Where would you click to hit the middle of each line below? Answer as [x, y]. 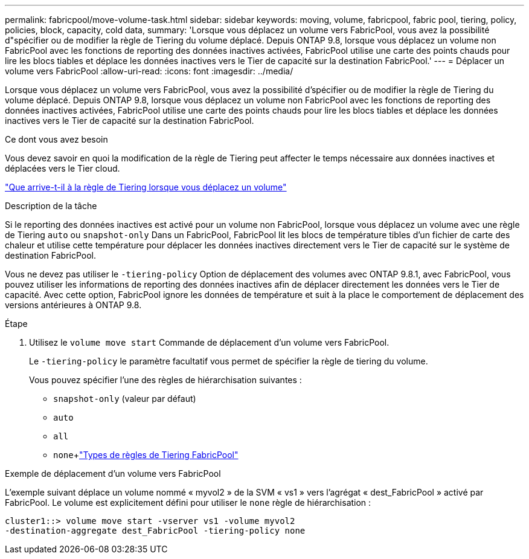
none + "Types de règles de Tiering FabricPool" [146, 455]
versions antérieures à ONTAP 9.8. [73, 305]
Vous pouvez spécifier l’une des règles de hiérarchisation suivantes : [165, 380]
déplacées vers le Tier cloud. [63, 168]
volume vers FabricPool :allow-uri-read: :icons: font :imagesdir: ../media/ [149, 71]
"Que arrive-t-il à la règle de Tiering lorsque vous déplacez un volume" [146, 187]
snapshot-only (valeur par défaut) [125, 399]
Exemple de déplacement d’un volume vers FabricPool [113, 473]
